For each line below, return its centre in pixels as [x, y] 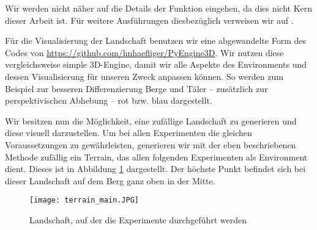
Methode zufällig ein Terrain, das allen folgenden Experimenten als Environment [156, 156]
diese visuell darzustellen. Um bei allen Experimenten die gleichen [129, 133]
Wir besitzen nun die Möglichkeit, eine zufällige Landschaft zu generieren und [151, 120]
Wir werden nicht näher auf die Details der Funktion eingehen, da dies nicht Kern [159, 8]
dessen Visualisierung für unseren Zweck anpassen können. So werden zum [144, 76]
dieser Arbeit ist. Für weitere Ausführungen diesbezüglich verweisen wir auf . [149, 20]
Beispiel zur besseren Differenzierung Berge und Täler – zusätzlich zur [136, 88]
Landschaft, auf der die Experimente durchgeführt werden [138, 219]
